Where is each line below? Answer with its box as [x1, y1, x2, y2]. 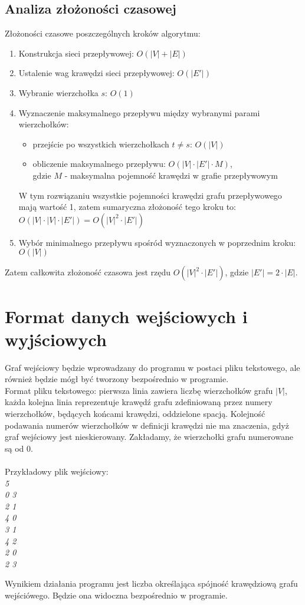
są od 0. [5, 442, 33, 454]
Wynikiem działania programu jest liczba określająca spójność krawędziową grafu [5, 577, 298, 590]
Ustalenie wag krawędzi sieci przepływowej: [18, 67, 175, 79]
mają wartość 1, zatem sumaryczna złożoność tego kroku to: [18, 200, 237, 213]
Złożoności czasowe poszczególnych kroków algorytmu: [5, 27, 201, 40]
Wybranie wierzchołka [18, 86, 99, 98]
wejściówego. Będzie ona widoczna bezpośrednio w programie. [5, 588, 228, 601]
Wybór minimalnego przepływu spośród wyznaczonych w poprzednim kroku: [18, 236, 296, 248]
